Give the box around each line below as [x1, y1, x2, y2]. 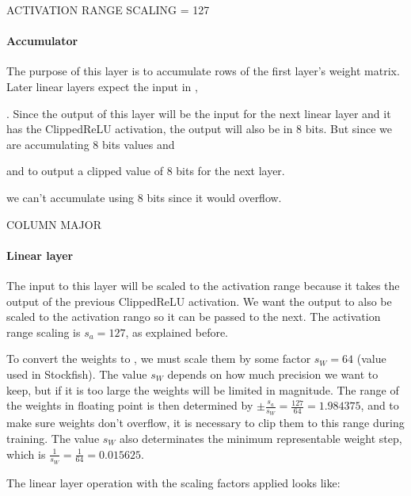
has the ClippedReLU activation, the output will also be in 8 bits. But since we [6, 120, 392, 137]
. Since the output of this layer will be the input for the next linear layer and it [6, 105, 391, 121]
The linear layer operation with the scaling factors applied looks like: [6, 474, 341, 490]
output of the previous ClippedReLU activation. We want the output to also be [6, 292, 392, 309]
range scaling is [6, 323, 81, 340]
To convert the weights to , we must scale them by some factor [6, 350, 311, 367]
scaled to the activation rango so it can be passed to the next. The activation [6, 308, 381, 325]
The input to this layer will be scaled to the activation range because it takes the [6, 277, 400, 293]
